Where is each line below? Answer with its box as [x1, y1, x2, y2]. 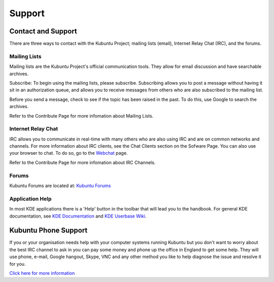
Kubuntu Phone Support [9, 226, 88, 235]
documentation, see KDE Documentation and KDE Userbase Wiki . [9, 213, 147, 219]
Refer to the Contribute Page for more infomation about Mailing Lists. [9, 113, 154, 119]
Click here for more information [9, 270, 75, 276]
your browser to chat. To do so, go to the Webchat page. [9, 150, 128, 156]
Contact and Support [9, 27, 77, 36]
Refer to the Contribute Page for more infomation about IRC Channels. [9, 159, 156, 165]
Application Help [9, 195, 52, 202]
